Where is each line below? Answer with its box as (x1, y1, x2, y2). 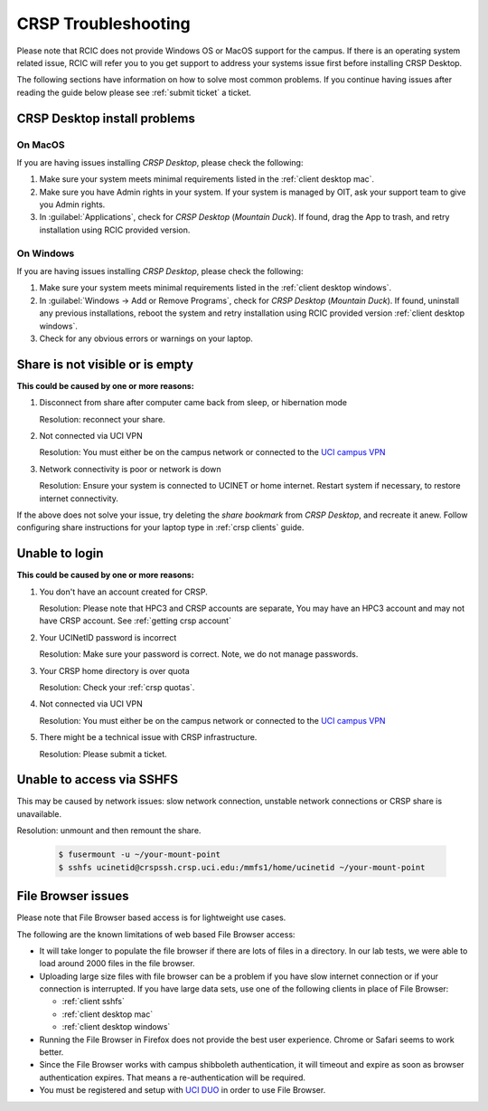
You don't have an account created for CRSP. (39, 586, 208, 597)
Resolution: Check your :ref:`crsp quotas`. (39, 681, 195, 692)
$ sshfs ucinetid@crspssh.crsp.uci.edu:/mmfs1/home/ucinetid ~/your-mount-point (58, 862, 426, 872)
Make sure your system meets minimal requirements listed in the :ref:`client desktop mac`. (39, 174, 375, 185)
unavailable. (16, 808, 62, 819)
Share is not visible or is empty (16, 356, 194, 372)
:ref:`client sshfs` (61, 996, 126, 1007)
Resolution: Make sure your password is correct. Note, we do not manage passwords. (39, 649, 359, 660)
